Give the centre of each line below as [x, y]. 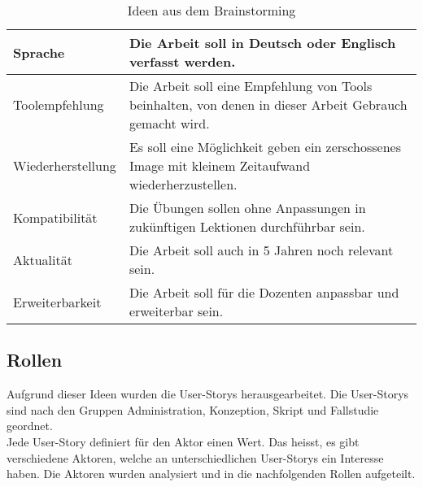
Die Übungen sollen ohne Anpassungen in [247, 208]
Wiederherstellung [65, 165]
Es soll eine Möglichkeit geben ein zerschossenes [265, 147]
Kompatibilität [55, 217]
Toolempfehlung [59, 104]
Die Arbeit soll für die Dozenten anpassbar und [264, 292]
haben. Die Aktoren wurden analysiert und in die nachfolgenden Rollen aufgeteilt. [211, 474]
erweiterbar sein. [176, 311]
